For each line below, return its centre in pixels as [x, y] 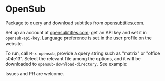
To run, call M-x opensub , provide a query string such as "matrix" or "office [83, 53]
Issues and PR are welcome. [35, 73]
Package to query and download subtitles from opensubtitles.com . [75, 23]
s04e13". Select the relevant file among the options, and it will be [73, 58]
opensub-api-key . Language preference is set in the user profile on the [79, 38]
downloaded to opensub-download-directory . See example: [67, 64]
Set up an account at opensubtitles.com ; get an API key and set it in [76, 32]
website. [14, 43]
